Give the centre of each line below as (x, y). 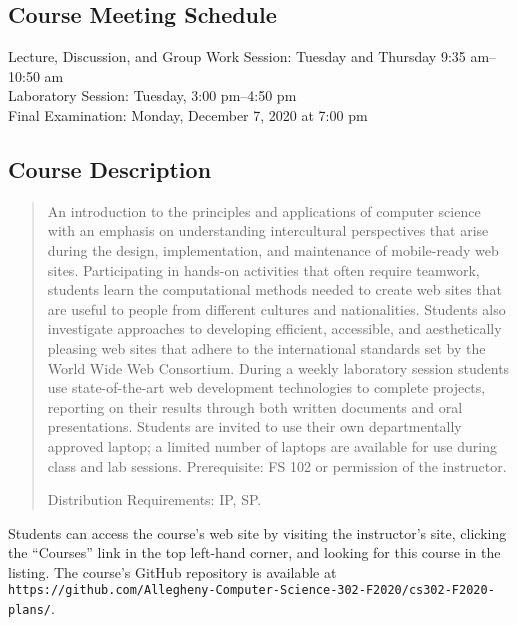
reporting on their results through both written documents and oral (255, 406)
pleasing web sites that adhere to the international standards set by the (266, 347)
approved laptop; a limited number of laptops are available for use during (272, 445)
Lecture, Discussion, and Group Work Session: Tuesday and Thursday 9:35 (237, 56)
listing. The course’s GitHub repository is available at (172, 571)
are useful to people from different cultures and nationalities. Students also (276, 308)
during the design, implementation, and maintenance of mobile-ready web (273, 249)
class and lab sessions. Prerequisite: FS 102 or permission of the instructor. (277, 465)
